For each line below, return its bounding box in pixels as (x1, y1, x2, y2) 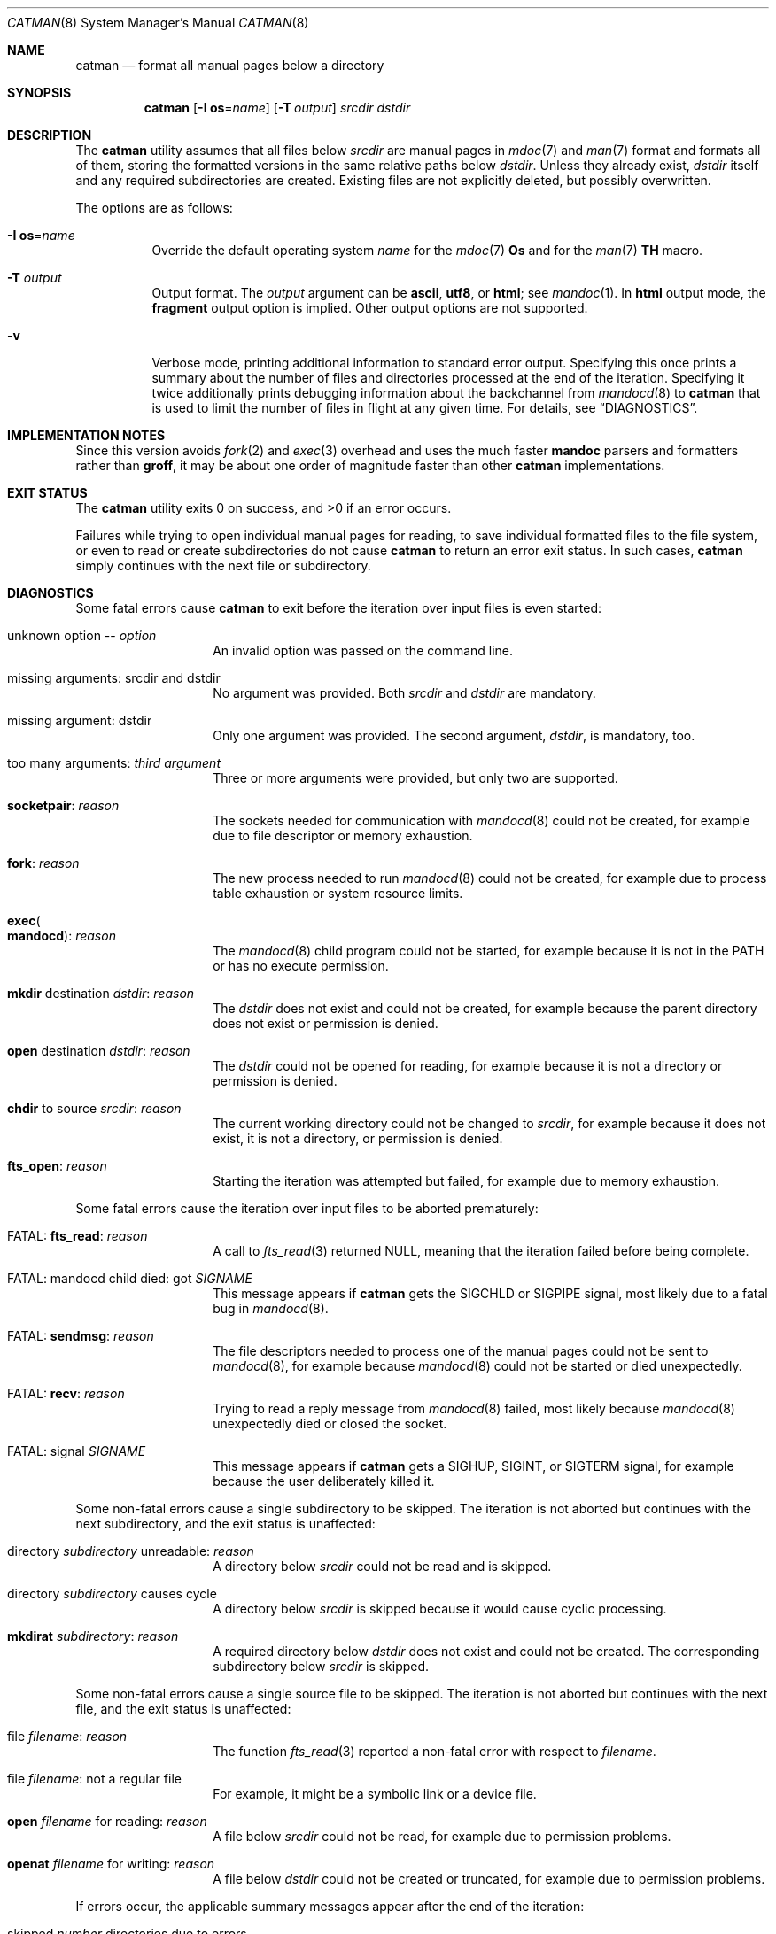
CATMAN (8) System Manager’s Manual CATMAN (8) (7, 15, 309, 30)
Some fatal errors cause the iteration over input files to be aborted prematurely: (75, 1201, 539, 1216)
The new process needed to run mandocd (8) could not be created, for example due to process (213, 870, 767, 886)
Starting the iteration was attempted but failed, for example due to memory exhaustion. (213, 1173, 720, 1188)
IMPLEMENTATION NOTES (7, 428, 166, 443)
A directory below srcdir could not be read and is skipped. (213, 1559, 552, 1574)
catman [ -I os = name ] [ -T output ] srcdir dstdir (144, 100, 411, 115)
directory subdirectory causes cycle (7, 1586, 217, 1601)
